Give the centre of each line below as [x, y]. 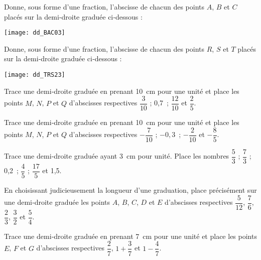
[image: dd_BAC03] [35, 33]
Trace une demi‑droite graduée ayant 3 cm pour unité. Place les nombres [117, 156]
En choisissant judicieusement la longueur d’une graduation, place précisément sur [130, 190]
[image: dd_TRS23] [35, 75]
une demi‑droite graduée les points [57, 202]
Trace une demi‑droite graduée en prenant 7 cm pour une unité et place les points [130, 236]
